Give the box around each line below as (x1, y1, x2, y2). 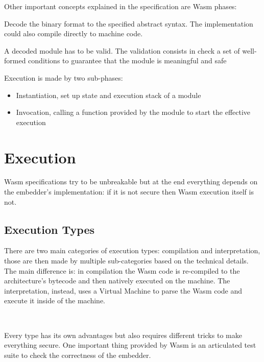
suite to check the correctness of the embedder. (4, 349, 151, 360)
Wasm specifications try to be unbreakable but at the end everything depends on (4, 176, 258, 187)
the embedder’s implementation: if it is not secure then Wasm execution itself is (4, 186, 254, 197)
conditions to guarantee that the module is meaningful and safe (28, 55, 227, 66)
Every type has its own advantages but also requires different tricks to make (4, 329, 242, 340)
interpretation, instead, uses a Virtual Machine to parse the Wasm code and (4, 285, 243, 296)
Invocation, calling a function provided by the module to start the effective (16, 107, 251, 117)
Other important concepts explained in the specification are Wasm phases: (4, 1, 237, 11)
